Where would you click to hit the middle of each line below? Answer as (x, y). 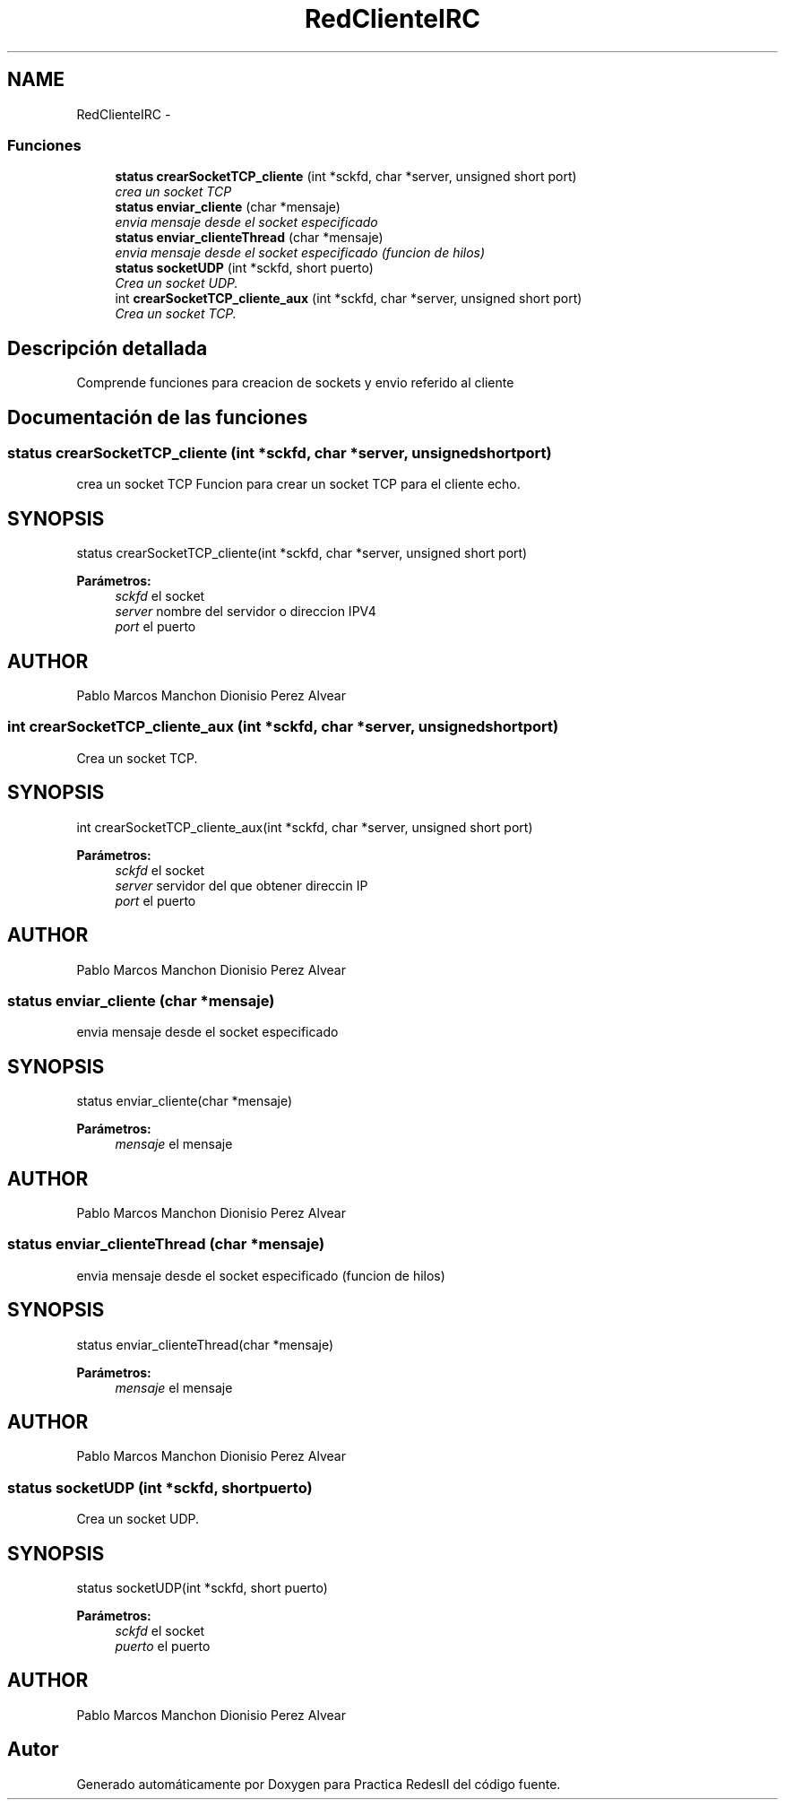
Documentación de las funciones (158, 417)
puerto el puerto (163, 1646)
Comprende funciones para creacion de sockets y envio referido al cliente (295, 383)
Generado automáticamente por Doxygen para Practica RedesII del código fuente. (319, 1784)
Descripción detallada (108, 348)
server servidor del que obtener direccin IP (242, 885)
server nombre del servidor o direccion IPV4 (246, 612)
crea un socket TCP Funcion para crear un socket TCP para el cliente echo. (298, 484)
